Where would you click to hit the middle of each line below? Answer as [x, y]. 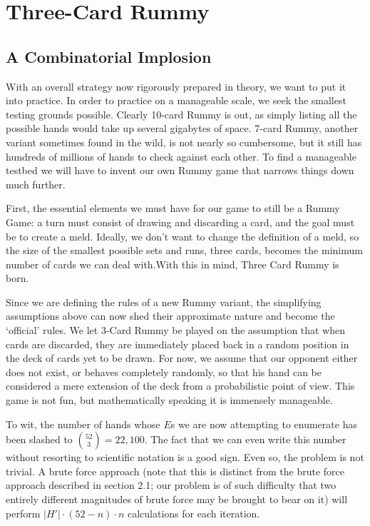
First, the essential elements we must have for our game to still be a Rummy [173, 208]
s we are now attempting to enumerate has [264, 424]
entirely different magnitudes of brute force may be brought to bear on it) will [177, 499]
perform [23, 513]
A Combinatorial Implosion [109, 56]
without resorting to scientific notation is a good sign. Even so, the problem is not [185, 457]
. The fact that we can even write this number [245, 439]
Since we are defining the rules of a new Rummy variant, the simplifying [164, 302]
